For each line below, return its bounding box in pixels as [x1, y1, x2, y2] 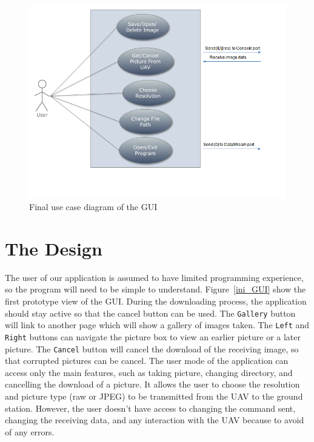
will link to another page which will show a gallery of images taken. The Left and [5, 318, 310, 331]
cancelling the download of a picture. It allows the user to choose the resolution [5, 378, 300, 391]
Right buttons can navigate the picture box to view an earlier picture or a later [5, 330, 301, 343]
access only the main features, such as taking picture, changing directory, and [5, 366, 293, 378]
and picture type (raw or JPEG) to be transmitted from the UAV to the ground [5, 390, 303, 403]
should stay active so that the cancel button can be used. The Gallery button [5, 306, 296, 319]
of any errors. [5, 425, 55, 438]
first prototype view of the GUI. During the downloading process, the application [5, 295, 307, 308]
